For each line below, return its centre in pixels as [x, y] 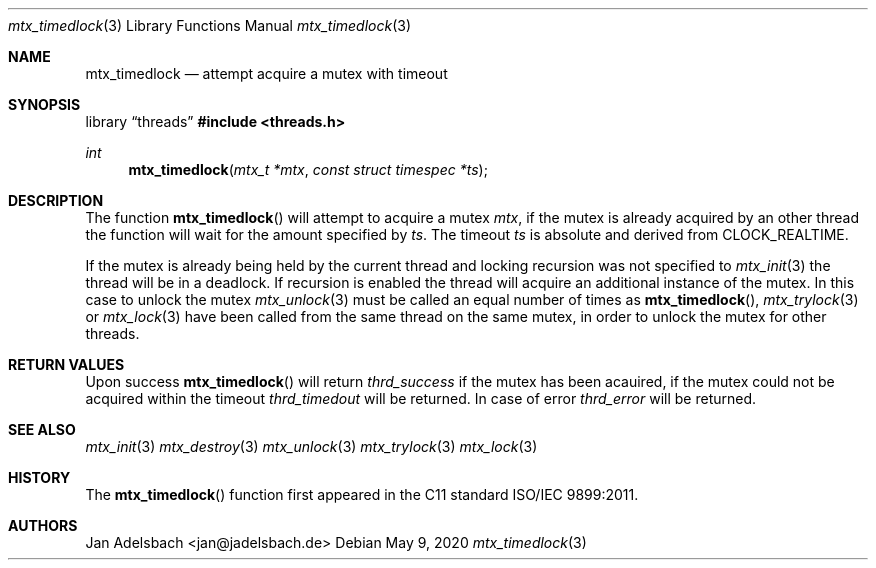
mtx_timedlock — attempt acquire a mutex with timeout [266, 73]
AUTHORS [43, 525]
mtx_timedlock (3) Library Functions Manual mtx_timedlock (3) [210, 25]
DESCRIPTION [56, 200]
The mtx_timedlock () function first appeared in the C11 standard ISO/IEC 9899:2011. [362, 494]
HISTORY [39, 477]
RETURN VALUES [66, 364]
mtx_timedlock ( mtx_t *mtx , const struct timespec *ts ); [308, 169]
